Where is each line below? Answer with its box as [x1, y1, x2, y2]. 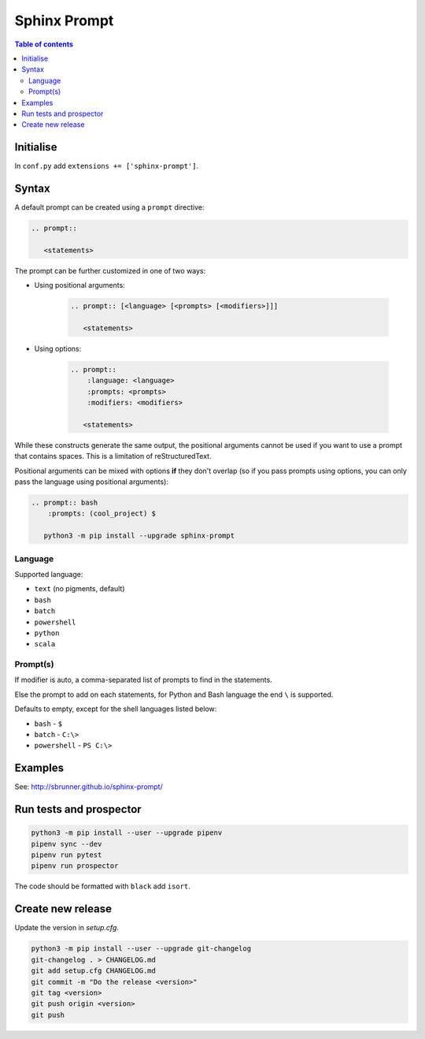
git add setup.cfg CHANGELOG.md [31, 966, 157, 975]
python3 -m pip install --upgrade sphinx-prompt [43, 531, 235, 540]
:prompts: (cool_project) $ [47, 509, 157, 518]
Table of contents [14, 39, 74, 49]
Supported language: [14, 569, 83, 579]
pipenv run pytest [31, 851, 102, 859]
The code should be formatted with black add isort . [14, 881, 190, 891]
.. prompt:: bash [31, 498, 98, 508]
